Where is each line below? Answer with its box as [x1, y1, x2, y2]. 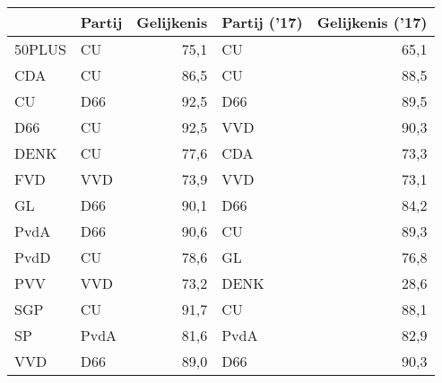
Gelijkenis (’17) [316, 12, 428, 32]
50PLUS [14, 39, 66, 59]
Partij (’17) [221, 12, 303, 32]
